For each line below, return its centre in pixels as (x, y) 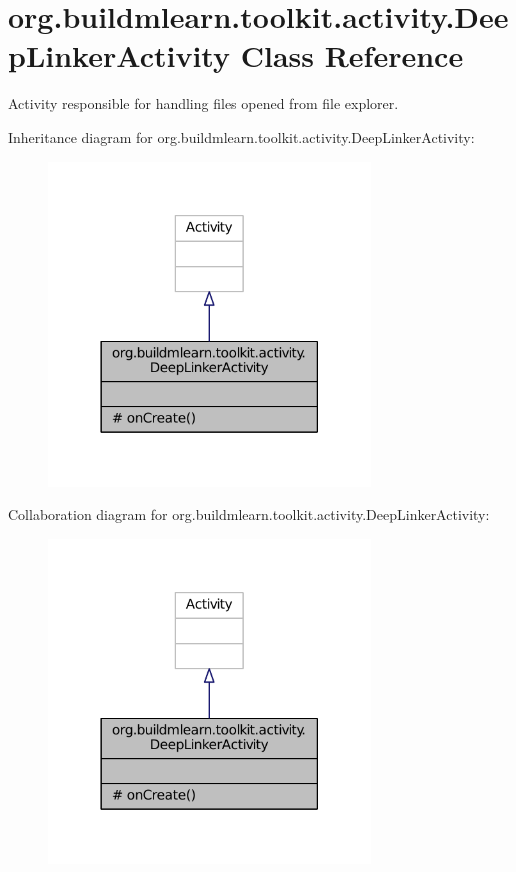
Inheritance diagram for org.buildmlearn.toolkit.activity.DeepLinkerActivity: (241, 136)
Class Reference (352, 55)
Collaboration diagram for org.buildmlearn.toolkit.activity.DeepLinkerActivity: (249, 514)
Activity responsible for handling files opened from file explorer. (203, 103)
